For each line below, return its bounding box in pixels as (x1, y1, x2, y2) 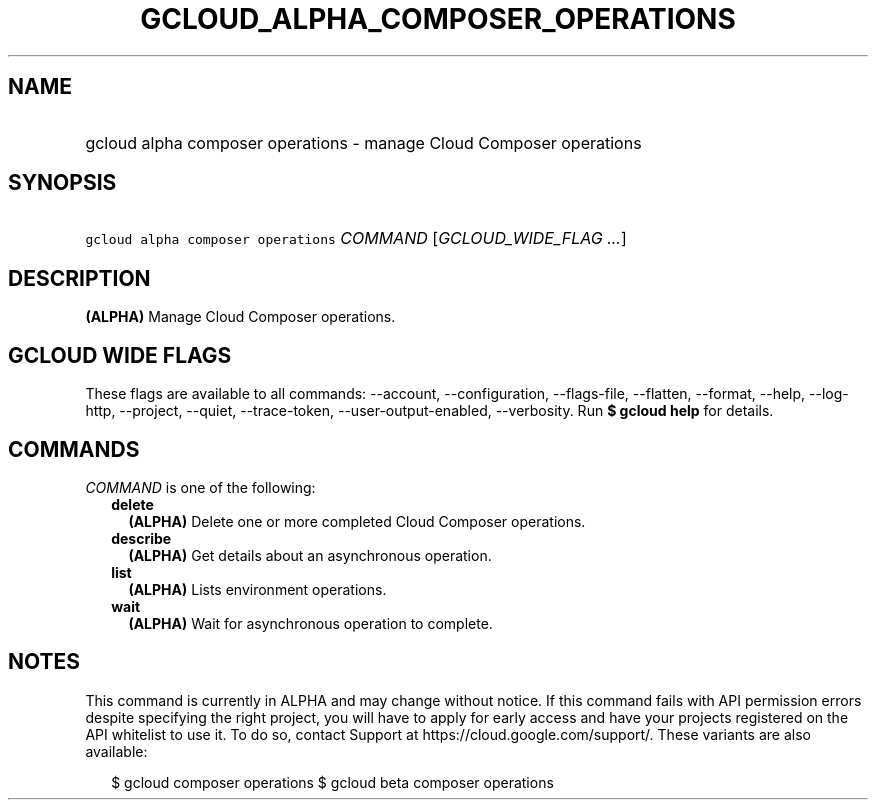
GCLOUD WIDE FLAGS (8, 342, 232, 368)
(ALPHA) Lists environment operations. (128, 580, 387, 598)
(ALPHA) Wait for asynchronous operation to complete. (128, 614, 493, 632)
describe (111, 529, 172, 547)
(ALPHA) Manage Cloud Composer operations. (85, 308, 396, 326)
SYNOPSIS (8, 170, 117, 196)
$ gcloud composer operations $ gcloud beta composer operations (111, 773, 554, 791)
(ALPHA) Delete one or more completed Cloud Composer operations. (128, 512, 586, 530)
